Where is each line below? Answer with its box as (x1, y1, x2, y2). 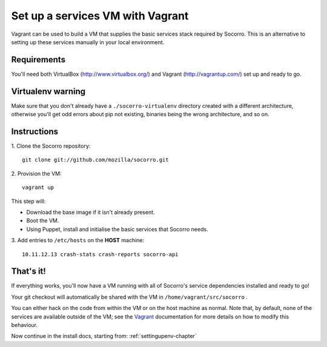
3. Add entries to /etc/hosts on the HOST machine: (11, 237, 145, 244)
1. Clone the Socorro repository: (11, 142, 91, 150)
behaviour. (11, 322, 38, 329)
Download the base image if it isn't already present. (26, 209, 155, 216)
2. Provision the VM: (11, 170, 62, 177)
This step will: (11, 197, 46, 205)
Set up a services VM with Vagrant (11, 9, 189, 22)
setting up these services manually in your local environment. (11, 38, 165, 45)
